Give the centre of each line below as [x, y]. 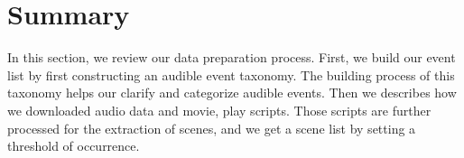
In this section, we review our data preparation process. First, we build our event [232, 57]
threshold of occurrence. [74, 146]
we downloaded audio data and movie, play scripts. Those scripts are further [219, 110]
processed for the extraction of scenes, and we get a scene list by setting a [212, 128]
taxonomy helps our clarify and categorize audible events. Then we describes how [232, 93]
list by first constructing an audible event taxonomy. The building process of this [231, 74]
